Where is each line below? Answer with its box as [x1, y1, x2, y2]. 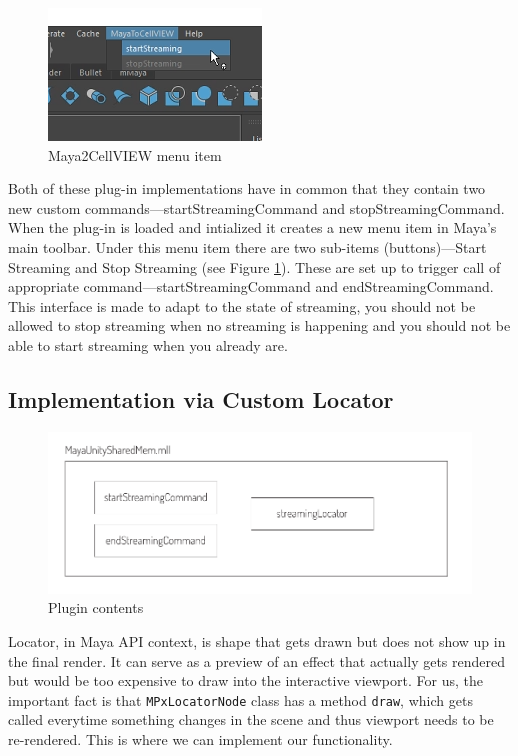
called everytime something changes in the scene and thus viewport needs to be [8, 709, 494, 730]
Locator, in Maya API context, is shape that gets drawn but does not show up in [8, 630, 506, 651]
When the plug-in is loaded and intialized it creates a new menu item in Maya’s [8, 217, 497, 238]
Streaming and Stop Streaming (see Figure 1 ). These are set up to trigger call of [8, 256, 501, 277]
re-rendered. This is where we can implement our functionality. [8, 728, 393, 749]
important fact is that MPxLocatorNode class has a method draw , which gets [8, 689, 473, 710]
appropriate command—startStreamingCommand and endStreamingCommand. [8, 276, 494, 297]
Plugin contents [48, 597, 144, 618]
